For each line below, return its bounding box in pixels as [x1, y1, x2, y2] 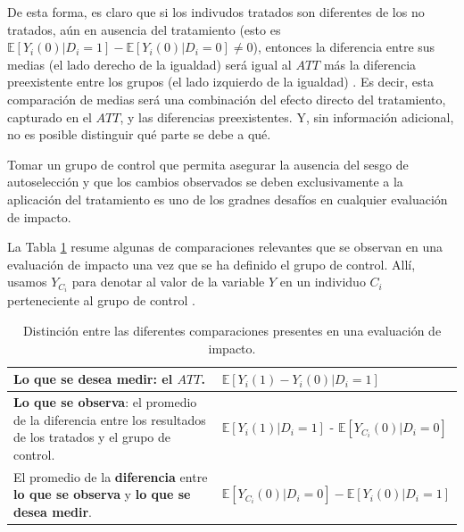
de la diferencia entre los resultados [13, 410, 206, 428]
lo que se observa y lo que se [13, 485, 191, 503]
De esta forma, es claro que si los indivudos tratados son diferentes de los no [7, 3, 425, 21]
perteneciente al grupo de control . [7, 291, 195, 310]
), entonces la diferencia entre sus [253, 37, 435, 56]
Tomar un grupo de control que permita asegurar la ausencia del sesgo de [7, 154, 409, 173]
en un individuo [279, 272, 366, 291]
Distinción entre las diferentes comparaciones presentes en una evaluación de [22, 321, 442, 339]
